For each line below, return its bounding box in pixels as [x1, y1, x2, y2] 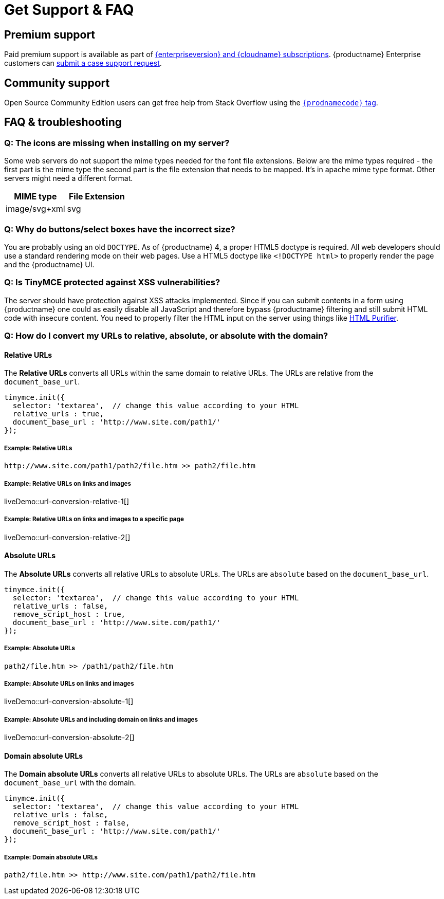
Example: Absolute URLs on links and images [4, 680, 134, 688]
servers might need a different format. [4, 174, 133, 183]
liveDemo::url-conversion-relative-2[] [4, 533, 131, 542]
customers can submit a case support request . [4, 59, 162, 68]
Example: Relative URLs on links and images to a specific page [4, 516, 184, 523]
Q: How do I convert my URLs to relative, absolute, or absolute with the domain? [4, 331, 328, 341]
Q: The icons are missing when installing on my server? [4, 137, 230, 148]
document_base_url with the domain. [4, 778, 136, 787]
